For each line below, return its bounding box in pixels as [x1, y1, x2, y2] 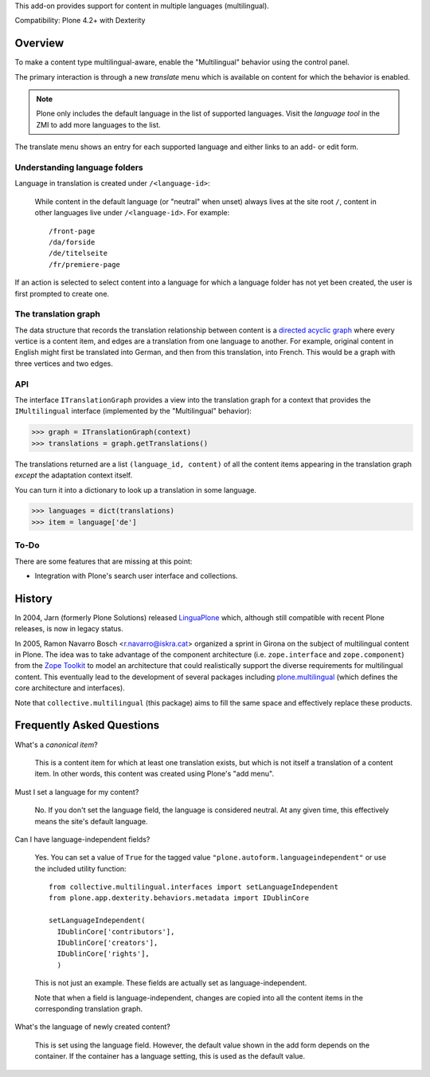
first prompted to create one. [14, 289, 110, 298]
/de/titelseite [49, 249, 108, 258]
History [14, 592, 53, 605]
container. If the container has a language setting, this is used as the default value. [34, 1051, 306, 1061]
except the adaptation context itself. [14, 470, 133, 480]
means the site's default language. [34, 816, 148, 826]
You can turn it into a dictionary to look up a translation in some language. [14, 485, 256, 494]
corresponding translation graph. [34, 1004, 143, 1013]
